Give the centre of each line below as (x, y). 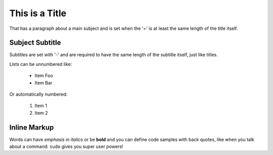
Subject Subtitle (35, 43)
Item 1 (41, 106)
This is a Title (38, 13)
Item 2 (41, 113)
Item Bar (43, 83)
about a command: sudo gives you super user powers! (66, 146)
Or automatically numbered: (38, 94)
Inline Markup (32, 127)
